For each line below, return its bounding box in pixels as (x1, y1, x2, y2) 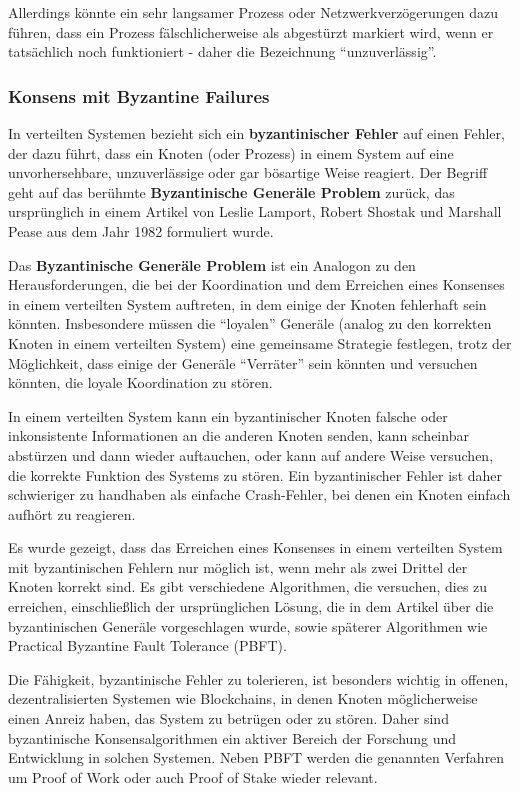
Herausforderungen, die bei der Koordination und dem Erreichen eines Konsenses (8, 274, 505, 295)
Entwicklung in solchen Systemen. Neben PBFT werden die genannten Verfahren (8, 747, 505, 768)
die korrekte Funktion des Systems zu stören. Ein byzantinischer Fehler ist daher (8, 464, 503, 485)
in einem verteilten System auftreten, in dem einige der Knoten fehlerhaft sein (8, 293, 487, 314)
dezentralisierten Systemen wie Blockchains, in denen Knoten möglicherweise (8, 688, 478, 709)
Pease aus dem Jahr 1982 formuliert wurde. (8, 220, 274, 241)
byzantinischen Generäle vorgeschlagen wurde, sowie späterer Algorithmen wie (8, 615, 488, 636)
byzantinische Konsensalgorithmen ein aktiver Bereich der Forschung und (8, 727, 457, 748)
